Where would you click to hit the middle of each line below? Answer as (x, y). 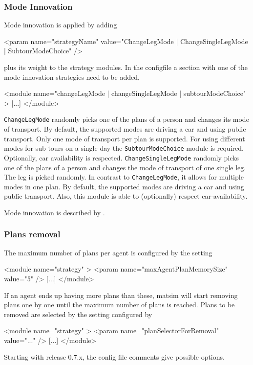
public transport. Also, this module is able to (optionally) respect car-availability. (126, 196)
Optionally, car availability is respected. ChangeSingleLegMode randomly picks (121, 157)
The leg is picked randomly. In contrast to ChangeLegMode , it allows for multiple (124, 177)
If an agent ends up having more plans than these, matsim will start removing (121, 295)
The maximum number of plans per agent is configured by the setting (108, 252)
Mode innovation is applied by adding (61, 25)
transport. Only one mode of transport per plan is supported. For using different (125, 138)
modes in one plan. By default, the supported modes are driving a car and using (124, 186)
